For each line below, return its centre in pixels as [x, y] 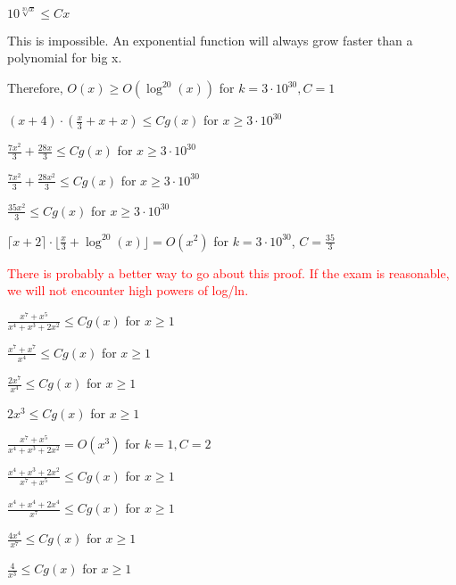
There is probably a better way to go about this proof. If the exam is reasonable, [228, 272]
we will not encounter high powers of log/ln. [128, 290]
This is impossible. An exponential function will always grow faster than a [210, 40]
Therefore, [35, 88]
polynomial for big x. [65, 58]
